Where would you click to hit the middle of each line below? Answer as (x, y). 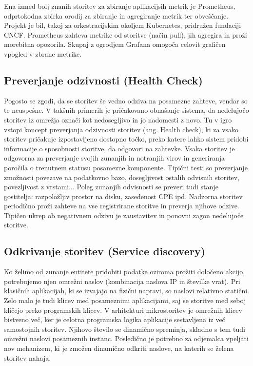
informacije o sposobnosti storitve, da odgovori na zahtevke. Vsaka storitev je (119, 148)
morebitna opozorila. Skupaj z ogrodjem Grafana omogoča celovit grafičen (115, 44)
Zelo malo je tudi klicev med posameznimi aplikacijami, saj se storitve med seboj (125, 300)
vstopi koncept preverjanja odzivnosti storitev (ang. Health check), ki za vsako (121, 129)
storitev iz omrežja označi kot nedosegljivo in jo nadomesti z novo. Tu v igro (118, 119)
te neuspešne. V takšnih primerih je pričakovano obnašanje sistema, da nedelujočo (126, 110)
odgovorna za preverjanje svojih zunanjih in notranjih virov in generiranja (115, 158)
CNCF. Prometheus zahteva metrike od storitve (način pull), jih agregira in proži (126, 34)
